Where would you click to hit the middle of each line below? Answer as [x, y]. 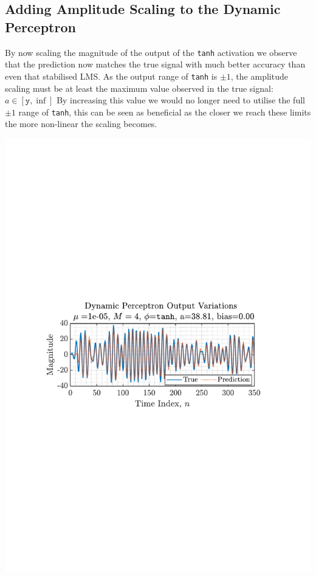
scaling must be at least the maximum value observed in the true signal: [139, 88]
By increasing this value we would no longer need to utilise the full [181, 100]
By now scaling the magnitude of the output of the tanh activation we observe [151, 52]
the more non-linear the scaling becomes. [81, 124]
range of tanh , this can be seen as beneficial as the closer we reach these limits [165, 112]
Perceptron [40, 26]
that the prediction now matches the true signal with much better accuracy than [155, 64]
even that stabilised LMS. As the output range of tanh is [111, 76]
